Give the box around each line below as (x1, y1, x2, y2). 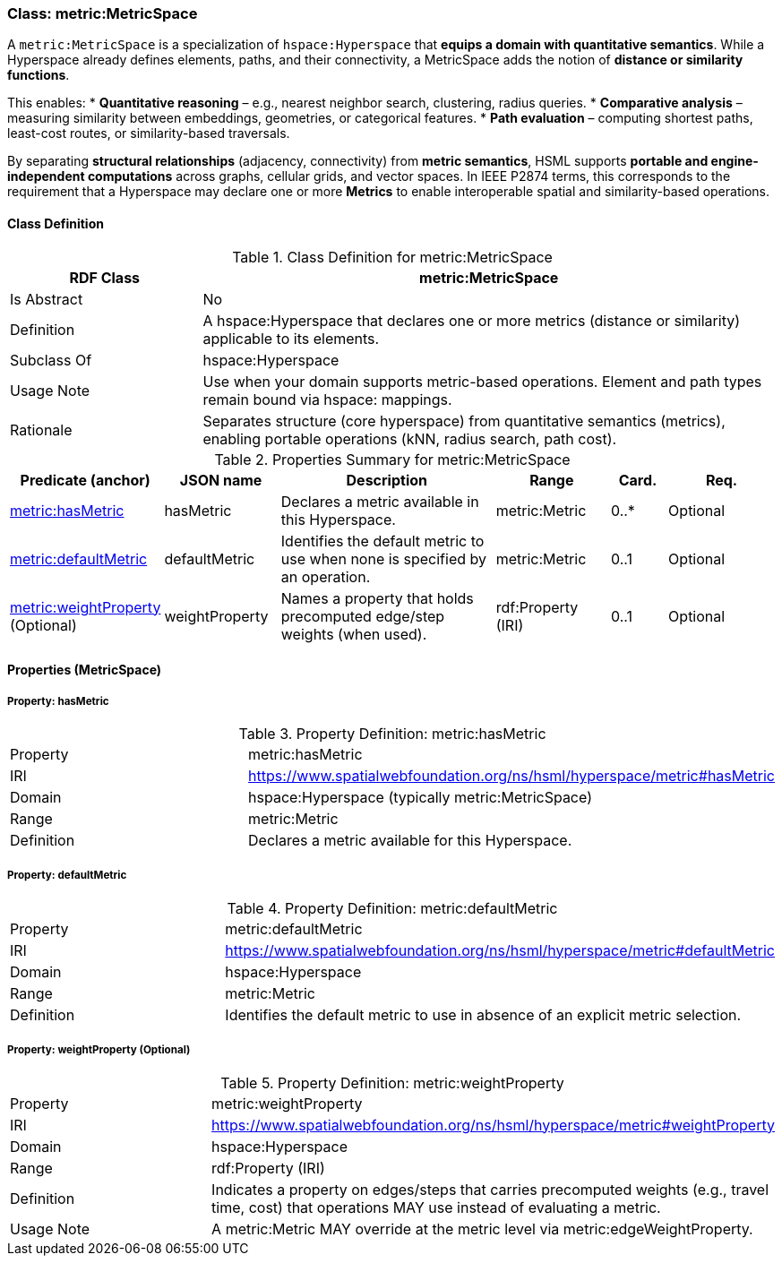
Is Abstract (10, 289, 83, 308)
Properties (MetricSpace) (7, 662, 162, 678)
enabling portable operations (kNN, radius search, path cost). (202, 429, 617, 448)
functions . (7, 67, 70, 83)
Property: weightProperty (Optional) (7, 1044, 191, 1057)
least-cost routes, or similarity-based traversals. (7, 125, 290, 142)
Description (346, 470, 427, 489)
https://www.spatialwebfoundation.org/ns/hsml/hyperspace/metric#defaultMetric (225, 941, 775, 959)
